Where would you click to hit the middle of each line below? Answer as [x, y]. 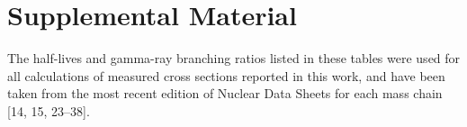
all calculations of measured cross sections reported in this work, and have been [226, 75]
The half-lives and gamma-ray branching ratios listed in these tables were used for [234, 58]
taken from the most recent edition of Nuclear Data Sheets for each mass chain [225, 93]
